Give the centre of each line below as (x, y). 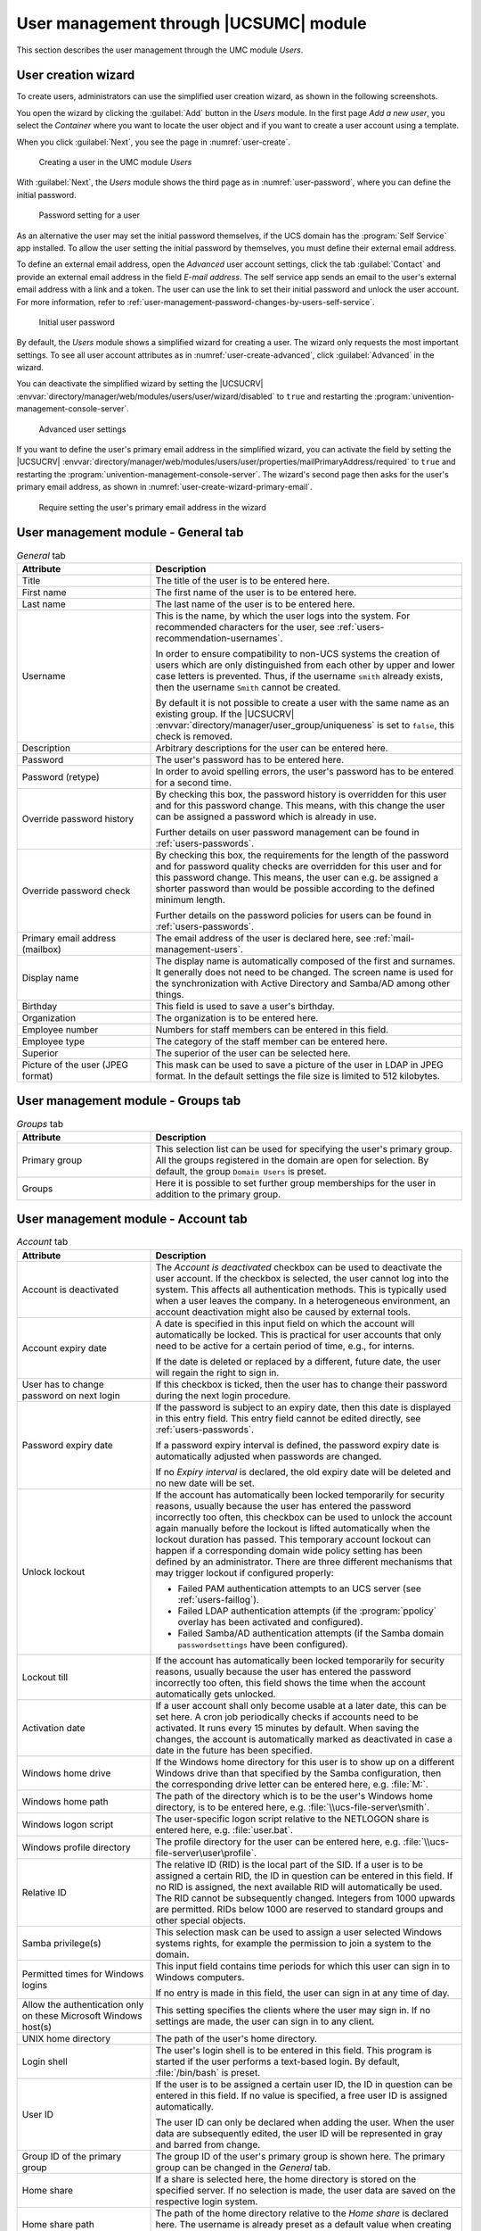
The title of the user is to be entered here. (243, 580)
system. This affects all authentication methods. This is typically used (301, 1290)
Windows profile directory (76, 1847)
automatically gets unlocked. (216, 1694)
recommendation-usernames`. (219, 638)
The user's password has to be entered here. (250, 759)
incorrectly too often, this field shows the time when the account (291, 1682)
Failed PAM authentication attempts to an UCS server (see (300, 1588)
